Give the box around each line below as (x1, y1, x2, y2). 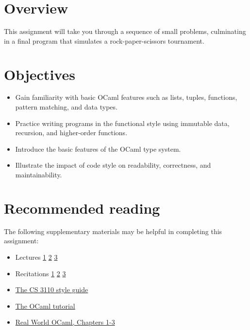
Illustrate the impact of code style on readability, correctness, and (15, 160, 211, 170)
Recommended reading (4, 198, 160, 218)
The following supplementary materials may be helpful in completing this (4, 226, 222, 236)
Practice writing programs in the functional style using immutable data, (15, 118, 230, 128)
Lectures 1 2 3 (15, 251, 58, 262)
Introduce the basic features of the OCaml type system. (15, 143, 181, 154)
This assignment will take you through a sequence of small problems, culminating (4, 26, 246, 36)
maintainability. (15, 170, 62, 179)
